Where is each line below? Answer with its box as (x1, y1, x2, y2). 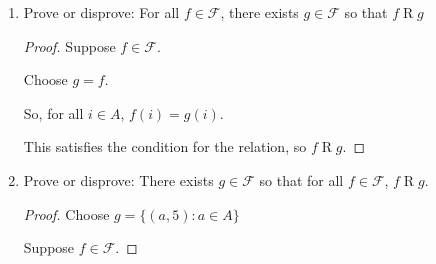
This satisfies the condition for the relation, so (23, 136, 307, 157)
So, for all (23, 102, 84, 123)
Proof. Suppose (23, 35, 116, 56)
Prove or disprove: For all (23, 2, 180, 22)
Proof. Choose (23, 203, 110, 224)
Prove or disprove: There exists (23, 169, 214, 190)
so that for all (259, 169, 344, 190)
